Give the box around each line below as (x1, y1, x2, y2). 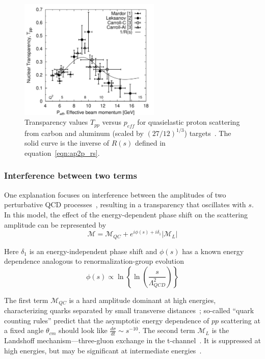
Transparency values (24, 117, 88, 127)
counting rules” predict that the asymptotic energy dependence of (4, 315, 209, 325)
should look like (58, 325, 108, 336)
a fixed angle (4, 325, 44, 336)
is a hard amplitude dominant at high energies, (69, 294, 216, 305)
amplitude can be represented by (4, 219, 107, 230)
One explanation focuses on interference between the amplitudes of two (4, 189, 226, 200)
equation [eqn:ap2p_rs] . (24, 147, 100, 158)
